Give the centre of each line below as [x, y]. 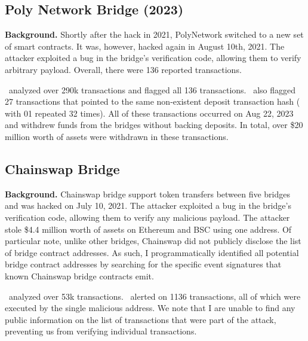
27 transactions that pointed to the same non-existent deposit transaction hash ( [153, 101]
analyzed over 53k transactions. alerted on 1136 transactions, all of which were [155, 296]
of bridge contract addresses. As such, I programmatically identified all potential [152, 252]
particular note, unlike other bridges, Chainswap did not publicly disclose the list [153, 241]
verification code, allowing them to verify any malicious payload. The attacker [147, 217]
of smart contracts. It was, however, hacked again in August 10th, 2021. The [145, 46]
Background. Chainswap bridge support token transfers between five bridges [148, 194]
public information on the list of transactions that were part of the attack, [141, 319]
